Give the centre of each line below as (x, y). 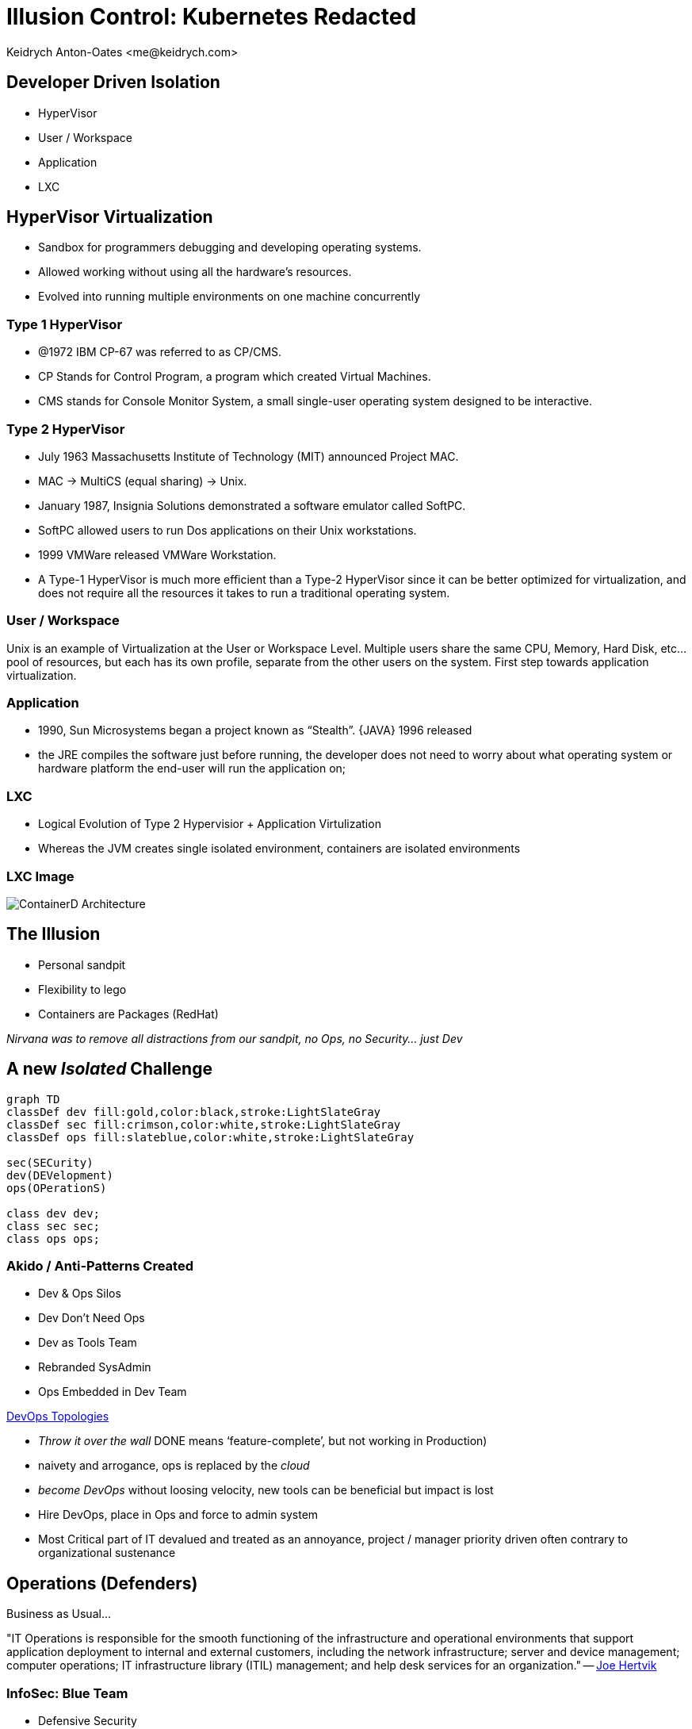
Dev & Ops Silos (80, 1294)
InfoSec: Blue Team (67, 1693)
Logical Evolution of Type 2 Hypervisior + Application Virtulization (210, 824)
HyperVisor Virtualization (110, 217)
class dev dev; (54, 1213)
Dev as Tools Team (88, 1343)
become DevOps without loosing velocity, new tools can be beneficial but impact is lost (266, 1490)
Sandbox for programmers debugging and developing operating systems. (230, 247)
